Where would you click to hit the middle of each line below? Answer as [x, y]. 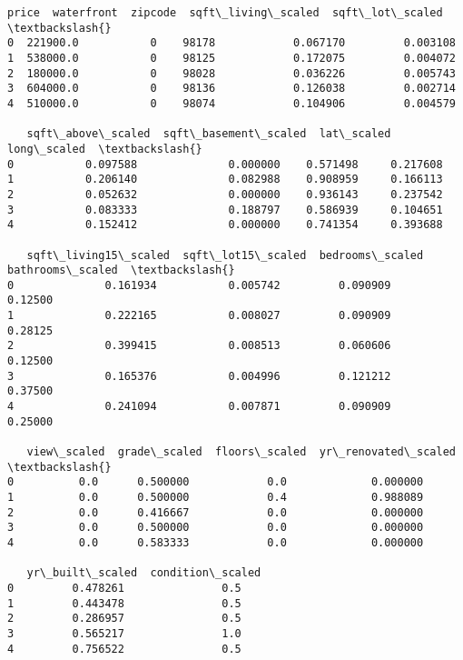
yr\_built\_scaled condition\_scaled [144, 573]
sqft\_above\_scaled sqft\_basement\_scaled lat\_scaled [209, 134]
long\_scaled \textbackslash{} [105, 149]
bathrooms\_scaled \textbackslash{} [121, 270]
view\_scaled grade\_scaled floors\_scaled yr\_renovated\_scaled [241, 452]
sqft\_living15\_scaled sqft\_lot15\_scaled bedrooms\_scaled [225, 255]
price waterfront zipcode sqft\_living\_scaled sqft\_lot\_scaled [225, 13]
